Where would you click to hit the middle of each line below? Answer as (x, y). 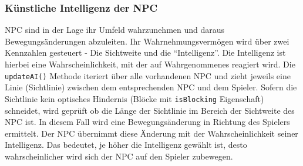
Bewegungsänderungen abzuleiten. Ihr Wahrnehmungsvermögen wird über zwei (147, 41)
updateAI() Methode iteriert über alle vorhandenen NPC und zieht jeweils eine (148, 75)
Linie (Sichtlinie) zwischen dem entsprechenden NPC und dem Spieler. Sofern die (151, 87)
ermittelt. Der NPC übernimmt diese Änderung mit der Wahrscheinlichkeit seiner (151, 133)
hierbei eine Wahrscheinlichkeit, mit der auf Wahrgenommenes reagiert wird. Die (150, 64)
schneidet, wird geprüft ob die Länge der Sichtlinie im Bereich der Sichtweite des (150, 110)
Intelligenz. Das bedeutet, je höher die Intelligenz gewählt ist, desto (126, 145)
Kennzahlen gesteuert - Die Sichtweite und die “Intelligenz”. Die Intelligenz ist (145, 52)
